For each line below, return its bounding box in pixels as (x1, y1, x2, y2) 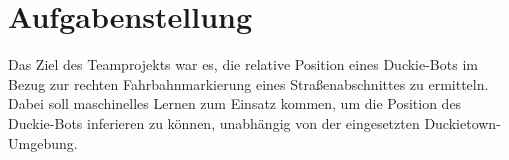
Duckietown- (424, 112, 501, 133)
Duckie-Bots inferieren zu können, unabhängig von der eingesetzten (8, 112, 420, 133)
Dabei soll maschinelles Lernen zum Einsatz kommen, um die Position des (8, 93, 462, 114)
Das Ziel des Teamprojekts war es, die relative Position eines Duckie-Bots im (8, 54, 478, 75)
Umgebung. (8, 132, 78, 153)
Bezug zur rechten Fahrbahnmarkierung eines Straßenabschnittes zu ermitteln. (8, 73, 489, 94)
